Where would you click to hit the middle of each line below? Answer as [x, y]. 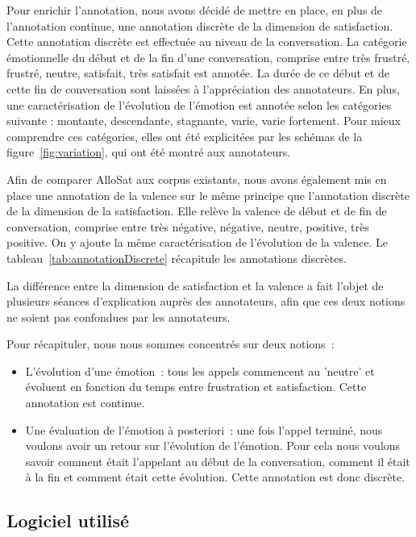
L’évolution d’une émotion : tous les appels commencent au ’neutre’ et [200, 370]
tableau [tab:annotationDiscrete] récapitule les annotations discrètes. [177, 258]
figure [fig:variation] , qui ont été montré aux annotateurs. [149, 152]
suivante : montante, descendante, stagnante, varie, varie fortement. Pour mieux [204, 121]
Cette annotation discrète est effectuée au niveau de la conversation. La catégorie [207, 42]
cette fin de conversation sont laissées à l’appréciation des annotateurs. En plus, [203, 88]
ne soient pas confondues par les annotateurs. [119, 316]
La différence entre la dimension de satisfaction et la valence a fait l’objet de [195, 285]
